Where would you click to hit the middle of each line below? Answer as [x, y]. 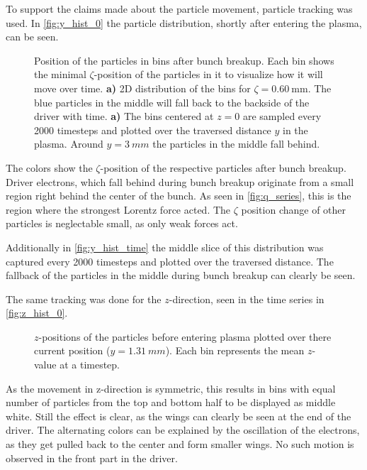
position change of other [294, 209]
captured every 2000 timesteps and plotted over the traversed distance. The [170, 261]
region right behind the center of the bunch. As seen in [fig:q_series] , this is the [179, 196]
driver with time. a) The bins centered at [124, 116]
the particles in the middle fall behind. [236, 144]
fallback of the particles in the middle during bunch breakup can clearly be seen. [181, 275]
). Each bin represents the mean [235, 350]
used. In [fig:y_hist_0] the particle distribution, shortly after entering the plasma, [184, 22]
